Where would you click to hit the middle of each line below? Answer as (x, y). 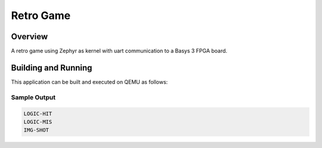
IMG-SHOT (36, 130)
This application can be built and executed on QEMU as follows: (89, 82)
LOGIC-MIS (38, 122)
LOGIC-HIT (38, 114)
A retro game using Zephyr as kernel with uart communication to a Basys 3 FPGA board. (119, 51)
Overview (30, 37)
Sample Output (33, 97)
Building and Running (52, 67)
